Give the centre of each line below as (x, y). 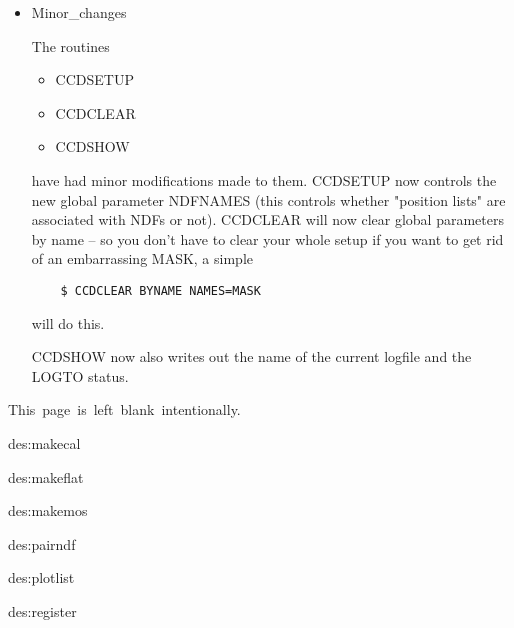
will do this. (68, 322)
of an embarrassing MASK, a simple (142, 258)
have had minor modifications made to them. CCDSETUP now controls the (264, 179)
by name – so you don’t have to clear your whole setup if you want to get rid (267, 238)
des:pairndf (42, 543)
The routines (70, 45)
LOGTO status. (80, 375)
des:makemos (48, 510)
